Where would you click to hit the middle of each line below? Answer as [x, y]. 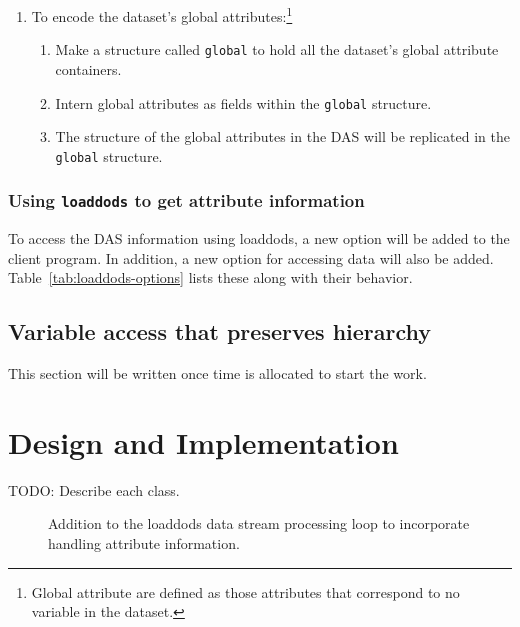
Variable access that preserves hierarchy [220, 331]
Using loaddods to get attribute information [186, 200]
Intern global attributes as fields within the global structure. [243, 102]
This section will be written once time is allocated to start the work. [217, 373]
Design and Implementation [203, 441]
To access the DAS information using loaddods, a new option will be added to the [259, 238]
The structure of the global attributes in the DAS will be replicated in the [282, 136]
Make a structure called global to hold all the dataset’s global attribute [277, 49]
